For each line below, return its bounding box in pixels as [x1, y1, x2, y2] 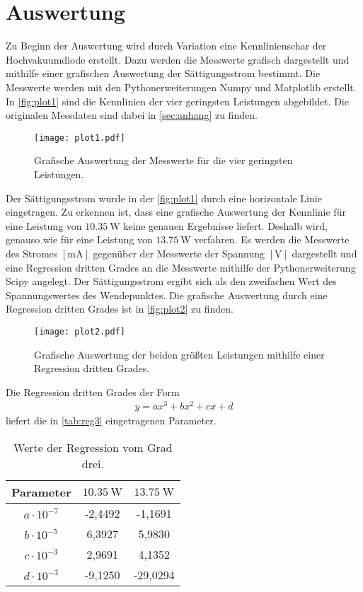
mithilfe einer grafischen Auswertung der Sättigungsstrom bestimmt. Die [6, 66, 321, 81]
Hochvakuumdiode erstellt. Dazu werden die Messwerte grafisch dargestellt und [6, 52, 350, 66]
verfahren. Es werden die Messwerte [194, 232, 350, 247]
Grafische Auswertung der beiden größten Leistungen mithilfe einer [34, 347, 325, 361]
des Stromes [6, 245, 58, 260]
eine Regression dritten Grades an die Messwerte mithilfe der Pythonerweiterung [6, 260, 356, 274]
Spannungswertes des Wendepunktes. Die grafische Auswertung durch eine [6, 287, 328, 302]
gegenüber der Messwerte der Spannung [93, 245, 265, 260]
